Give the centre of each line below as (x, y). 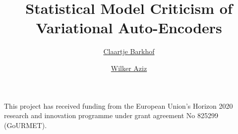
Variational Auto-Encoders (129, 28)
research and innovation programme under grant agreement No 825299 (111, 115)
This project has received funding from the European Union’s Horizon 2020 (119, 105)
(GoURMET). (26, 125)
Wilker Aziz (129, 68)
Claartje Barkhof (129, 51)
